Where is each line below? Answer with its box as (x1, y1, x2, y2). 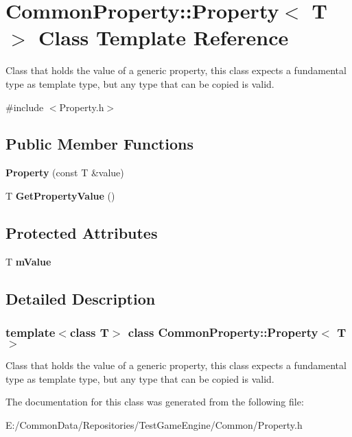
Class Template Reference (38, 23, 289, 51)
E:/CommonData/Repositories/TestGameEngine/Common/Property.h (5, 418, 303, 432)
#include (5, 99, 44, 114)
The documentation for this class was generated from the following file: (5, 394, 304, 409)
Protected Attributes (5, 222, 158, 243)
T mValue (5, 254, 51, 268)
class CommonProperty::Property (128, 323, 318, 340)
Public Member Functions (5, 133, 193, 154)
